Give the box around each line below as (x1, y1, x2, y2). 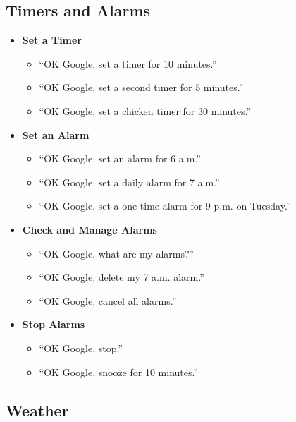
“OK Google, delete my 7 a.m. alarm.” (39, 270, 204, 284)
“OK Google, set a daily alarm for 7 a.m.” (39, 174, 220, 189)
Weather (6, 399, 69, 421)
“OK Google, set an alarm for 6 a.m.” (39, 151, 201, 166)
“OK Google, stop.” (39, 340, 123, 355)
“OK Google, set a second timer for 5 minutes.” (39, 80, 244, 95)
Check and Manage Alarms (22, 222, 157, 236)
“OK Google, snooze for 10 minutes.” (39, 364, 199, 379)
